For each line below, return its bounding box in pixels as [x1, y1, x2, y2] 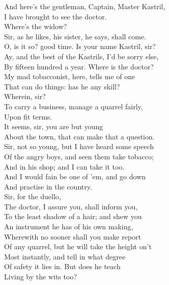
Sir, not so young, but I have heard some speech [4, 141, 154, 152]
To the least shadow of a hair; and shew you [4, 211, 142, 222]
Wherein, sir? [4, 91, 46, 102]
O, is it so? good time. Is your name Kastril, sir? [4, 41, 156, 52]
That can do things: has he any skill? [4, 81, 120, 91]
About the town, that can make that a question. [4, 131, 155, 141]
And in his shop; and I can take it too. [4, 161, 125, 172]
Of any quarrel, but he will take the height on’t [4, 241, 152, 252]
